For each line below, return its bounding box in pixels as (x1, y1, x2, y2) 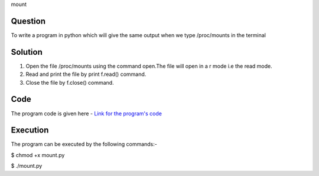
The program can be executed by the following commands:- (11, 141, 158, 148)
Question (11, 16, 45, 26)
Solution (11, 47, 43, 57)
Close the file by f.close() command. (25, 79, 115, 86)
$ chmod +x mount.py (11, 151, 65, 158)
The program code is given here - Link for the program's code (11, 109, 162, 117)
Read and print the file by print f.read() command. (25, 71, 147, 78)
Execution (11, 125, 49, 135)
